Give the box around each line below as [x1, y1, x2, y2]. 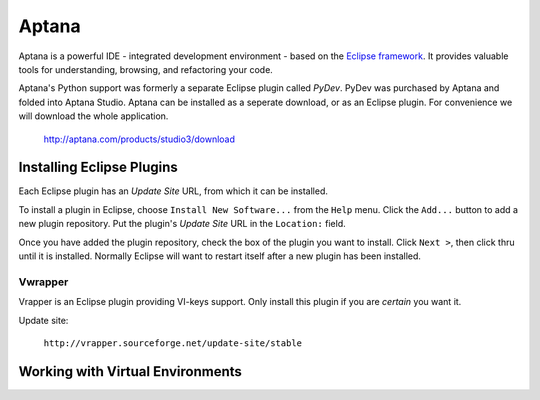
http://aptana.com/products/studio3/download [43, 133, 235, 145]
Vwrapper [18, 275, 69, 289]
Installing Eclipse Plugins [18, 159, 179, 176]
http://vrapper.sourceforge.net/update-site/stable [43, 337, 303, 349]
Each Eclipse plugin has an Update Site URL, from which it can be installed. [18, 185, 329, 197]
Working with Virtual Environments [18, 363, 242, 380]
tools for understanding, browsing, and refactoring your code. [18, 63, 274, 75]
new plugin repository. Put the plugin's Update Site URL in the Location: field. [18, 218, 347, 230]
